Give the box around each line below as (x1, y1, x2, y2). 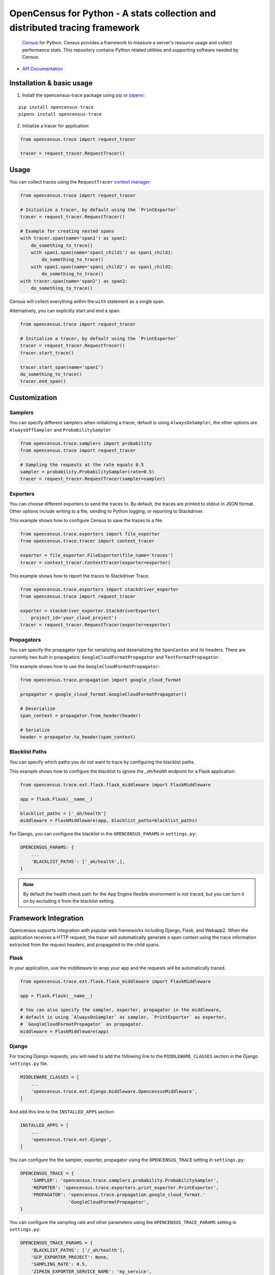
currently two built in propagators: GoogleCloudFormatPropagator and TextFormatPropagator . (9, 654, 220, 660)
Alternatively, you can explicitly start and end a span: (9, 308, 121, 314)
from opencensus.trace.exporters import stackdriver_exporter (20, 586, 179, 592)
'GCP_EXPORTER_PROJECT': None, (31, 1255, 109, 1260)
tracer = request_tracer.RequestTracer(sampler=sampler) (20, 476, 166, 482)
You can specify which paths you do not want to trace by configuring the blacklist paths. (9, 759, 196, 765)
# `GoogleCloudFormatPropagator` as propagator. (20, 1022, 144, 1027)
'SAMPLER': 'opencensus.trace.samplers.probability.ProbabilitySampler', (31, 1178, 219, 1183)
